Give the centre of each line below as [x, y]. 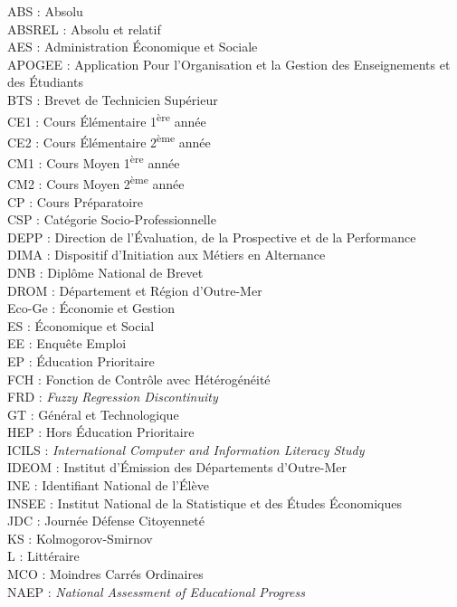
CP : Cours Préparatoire [75, 201]
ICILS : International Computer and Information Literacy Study [186, 449]
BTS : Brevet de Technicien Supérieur [113, 99]
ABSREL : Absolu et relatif [84, 28]
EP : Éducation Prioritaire [81, 360]
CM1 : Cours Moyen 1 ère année [94, 161]
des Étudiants [45, 82]
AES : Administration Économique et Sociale [133, 47]
